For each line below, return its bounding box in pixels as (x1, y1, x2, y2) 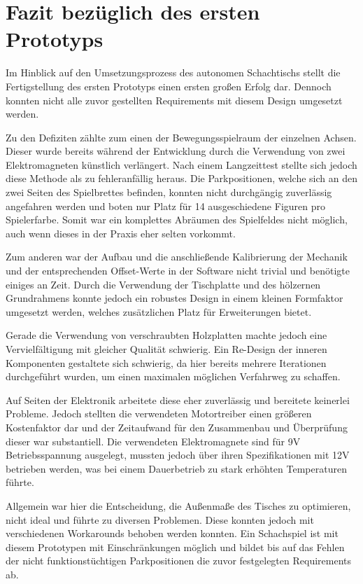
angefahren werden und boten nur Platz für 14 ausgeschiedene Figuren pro (6, 198, 325, 213)
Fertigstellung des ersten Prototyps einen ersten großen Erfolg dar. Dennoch (6, 78, 332, 93)
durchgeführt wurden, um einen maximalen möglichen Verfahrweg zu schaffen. (6, 369, 341, 384)
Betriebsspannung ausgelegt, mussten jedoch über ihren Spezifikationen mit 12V (6, 447, 350, 462)
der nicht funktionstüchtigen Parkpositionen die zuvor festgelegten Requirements (6, 553, 351, 568)
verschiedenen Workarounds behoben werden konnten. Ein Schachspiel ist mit (6, 526, 339, 541)
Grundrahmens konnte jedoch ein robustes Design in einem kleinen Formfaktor (6, 291, 343, 305)
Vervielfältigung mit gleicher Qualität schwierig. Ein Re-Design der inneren (6, 342, 327, 356)
